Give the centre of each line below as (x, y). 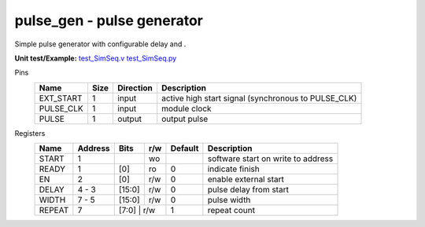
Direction (135, 88)
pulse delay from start (248, 190)
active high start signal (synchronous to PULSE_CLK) (259, 98)
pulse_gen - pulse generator (109, 20)
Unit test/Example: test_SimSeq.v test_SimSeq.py (96, 58)
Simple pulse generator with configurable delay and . (100, 44)
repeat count (231, 211)
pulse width (229, 200)
